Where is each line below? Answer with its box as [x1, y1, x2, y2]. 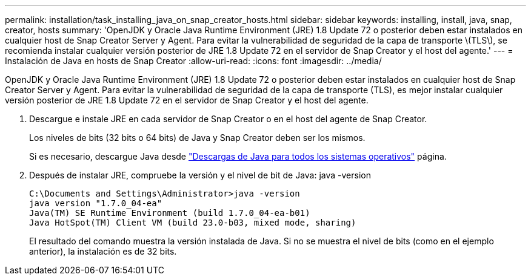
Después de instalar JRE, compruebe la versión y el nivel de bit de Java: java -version [29, 170, 371, 180]
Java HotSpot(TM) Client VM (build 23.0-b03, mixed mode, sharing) [29, 218, 356, 227]
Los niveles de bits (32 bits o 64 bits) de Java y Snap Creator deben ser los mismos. [29, 132, 366, 143]
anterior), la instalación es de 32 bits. [29, 246, 177, 256]
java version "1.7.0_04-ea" [29, 198, 162, 208]
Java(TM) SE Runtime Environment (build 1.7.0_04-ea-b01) [29, 208, 310, 218]
